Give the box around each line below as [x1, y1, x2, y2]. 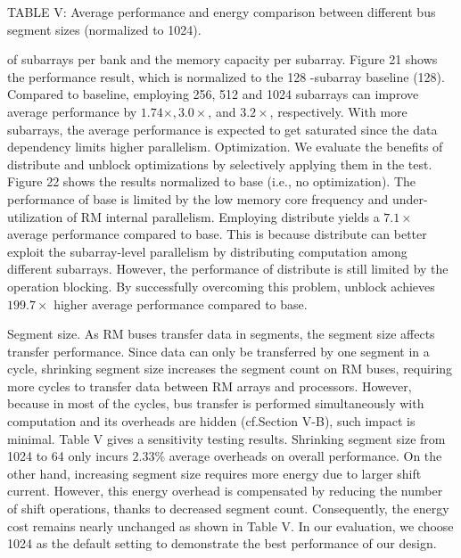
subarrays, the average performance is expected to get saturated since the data [7, 119, 438, 138]
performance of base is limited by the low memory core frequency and [7, 189, 389, 208]
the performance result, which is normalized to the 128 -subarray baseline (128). [7, 67, 445, 86]
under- [391, 189, 428, 208]
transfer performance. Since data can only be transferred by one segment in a [7, 341, 430, 360]
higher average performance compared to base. [54, 294, 308, 313]
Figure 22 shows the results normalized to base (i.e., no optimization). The [7, 172, 416, 191]
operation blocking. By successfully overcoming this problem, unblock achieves [7, 276, 435, 295]
